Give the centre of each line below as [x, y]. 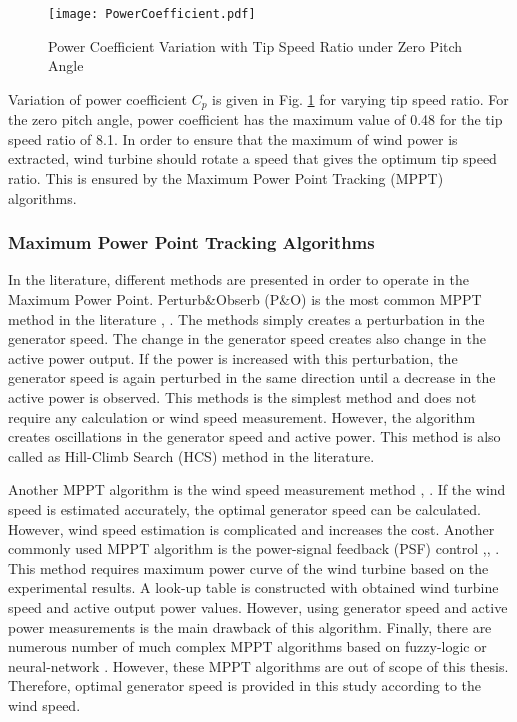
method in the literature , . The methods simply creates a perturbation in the [246, 318]
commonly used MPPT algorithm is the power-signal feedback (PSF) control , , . [254, 548]
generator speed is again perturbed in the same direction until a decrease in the [252, 377]
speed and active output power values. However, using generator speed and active [258, 606]
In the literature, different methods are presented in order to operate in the [238, 279]
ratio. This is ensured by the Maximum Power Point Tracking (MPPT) [226, 178]
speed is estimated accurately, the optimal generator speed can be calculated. [244, 509]
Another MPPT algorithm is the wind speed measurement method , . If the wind [257, 489]
